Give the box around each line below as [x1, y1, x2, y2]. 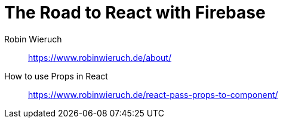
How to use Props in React [4, 70, 108, 81]
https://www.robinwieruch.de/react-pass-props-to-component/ [28, 89, 278, 100]
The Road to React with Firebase [4, 2, 266, 23]
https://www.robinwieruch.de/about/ [28, 52, 171, 63]
